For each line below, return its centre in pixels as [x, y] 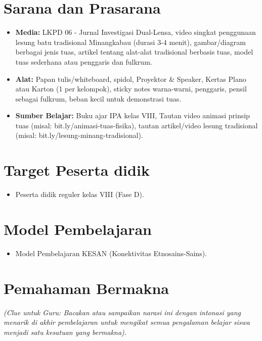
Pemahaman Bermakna [86, 288]
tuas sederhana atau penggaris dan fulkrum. [84, 61]
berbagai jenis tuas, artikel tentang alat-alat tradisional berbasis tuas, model [134, 52]
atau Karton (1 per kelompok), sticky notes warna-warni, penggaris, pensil [131, 89]
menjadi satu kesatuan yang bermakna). [65, 332]
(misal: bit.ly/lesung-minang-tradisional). [79, 135]
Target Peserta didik [77, 170]
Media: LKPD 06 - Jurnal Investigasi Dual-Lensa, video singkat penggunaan [136, 32]
